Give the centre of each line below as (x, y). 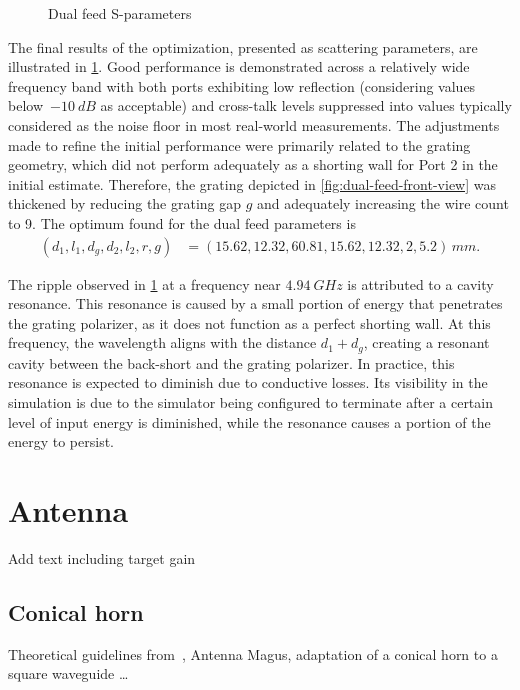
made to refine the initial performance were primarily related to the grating (239, 144)
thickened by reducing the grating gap (125, 203)
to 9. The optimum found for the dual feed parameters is (182, 222)
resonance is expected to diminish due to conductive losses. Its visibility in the (248, 382)
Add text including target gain (102, 557)
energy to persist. (61, 441)
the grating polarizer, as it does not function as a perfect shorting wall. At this (249, 322)
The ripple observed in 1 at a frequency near (144, 283)
